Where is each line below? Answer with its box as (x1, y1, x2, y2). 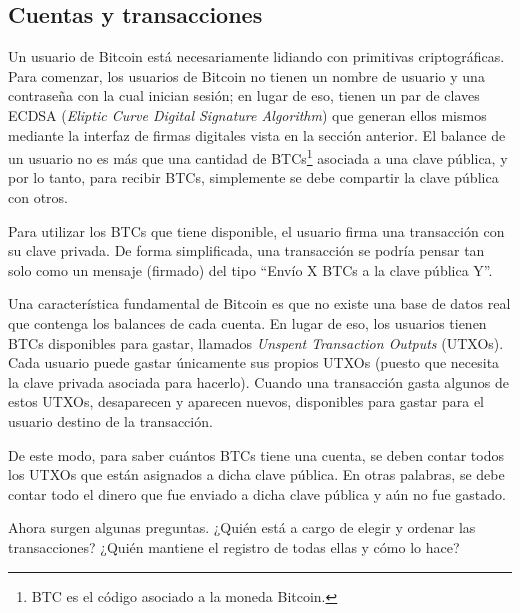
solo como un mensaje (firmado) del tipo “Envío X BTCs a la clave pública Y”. (8, 259, 493, 280)
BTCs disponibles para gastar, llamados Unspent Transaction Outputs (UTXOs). (8, 332, 504, 353)
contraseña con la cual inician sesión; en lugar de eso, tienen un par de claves (8, 85, 480, 106)
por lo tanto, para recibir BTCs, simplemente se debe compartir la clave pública (8, 167, 499, 188)
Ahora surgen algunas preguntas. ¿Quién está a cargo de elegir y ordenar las (8, 517, 476, 538)
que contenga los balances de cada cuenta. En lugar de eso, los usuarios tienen (8, 312, 487, 333)
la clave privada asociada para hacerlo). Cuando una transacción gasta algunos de (8, 371, 509, 392)
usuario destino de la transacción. (8, 410, 213, 431)
